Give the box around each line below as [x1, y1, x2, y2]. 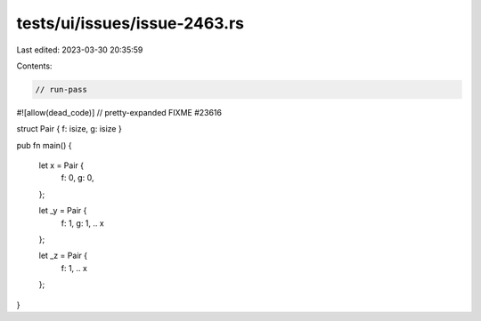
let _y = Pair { [38, 205, 87, 216]
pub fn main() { [16, 140, 72, 150]
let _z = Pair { [38, 250, 88, 261]
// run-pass [35, 84, 88, 94]
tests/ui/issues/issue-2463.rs [16, 13, 245, 33]
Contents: [16, 60, 53, 71]
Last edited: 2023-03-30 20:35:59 [16, 44, 143, 55]
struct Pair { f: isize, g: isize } [16, 124, 122, 134]
